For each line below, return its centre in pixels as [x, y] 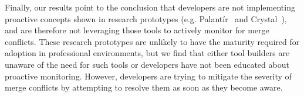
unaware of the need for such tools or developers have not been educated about [147, 64]
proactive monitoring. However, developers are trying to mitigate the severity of [148, 76]
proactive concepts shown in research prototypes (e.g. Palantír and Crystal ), [146, 18]
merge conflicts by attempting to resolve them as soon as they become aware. [144, 87]
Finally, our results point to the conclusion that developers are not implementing [150, 7]
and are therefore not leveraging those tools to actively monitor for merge [137, 30]
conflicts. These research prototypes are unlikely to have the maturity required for [152, 41]
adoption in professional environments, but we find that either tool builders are [147, 53]
